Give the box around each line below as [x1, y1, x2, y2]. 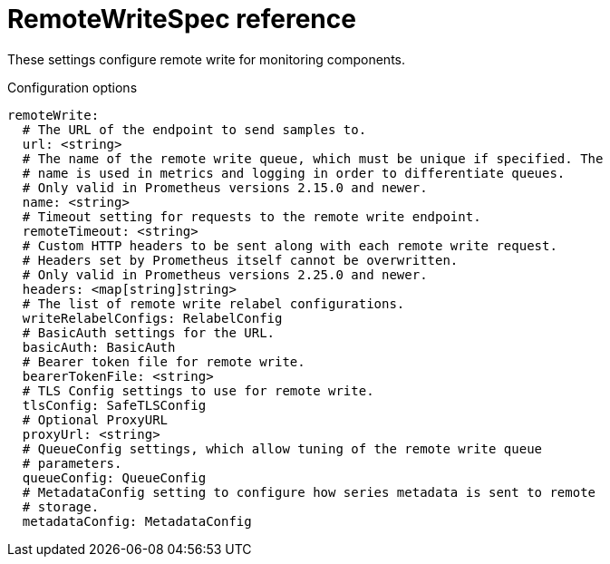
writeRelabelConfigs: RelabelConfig [22, 310, 283, 326]
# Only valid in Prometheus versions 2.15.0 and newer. [22, 180, 428, 195]
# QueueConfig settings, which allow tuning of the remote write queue [22, 441, 543, 456]
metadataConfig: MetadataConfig [22, 513, 252, 529]
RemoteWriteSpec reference [7, 4, 356, 34]
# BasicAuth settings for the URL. [22, 325, 276, 340]
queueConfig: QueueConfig [22, 470, 207, 485]
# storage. [22, 499, 100, 514]
